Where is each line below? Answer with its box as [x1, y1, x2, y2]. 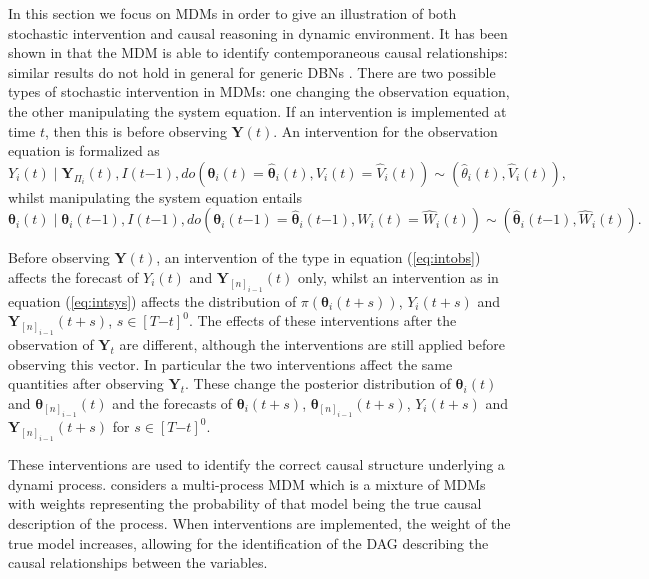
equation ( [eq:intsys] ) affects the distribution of [8, 290, 297, 311]
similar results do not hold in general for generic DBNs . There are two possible [8, 61, 496, 82]
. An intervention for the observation [273, 120, 498, 141]
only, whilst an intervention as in [297, 266, 499, 287]
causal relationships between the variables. [8, 552, 268, 573]
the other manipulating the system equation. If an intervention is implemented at [8, 100, 507, 121]
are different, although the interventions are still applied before [119, 334, 505, 355]
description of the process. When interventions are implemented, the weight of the [8, 513, 511, 533]
